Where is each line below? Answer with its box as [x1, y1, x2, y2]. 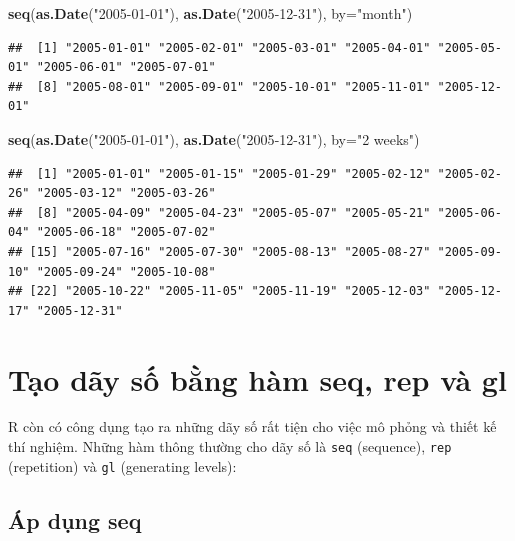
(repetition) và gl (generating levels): [8, 455, 237, 476]
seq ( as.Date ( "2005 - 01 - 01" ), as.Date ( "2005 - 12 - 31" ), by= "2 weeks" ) [8, 128, 420, 149]
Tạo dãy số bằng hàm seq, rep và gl [8, 358, 507, 399]
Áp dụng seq [8, 504, 142, 535]
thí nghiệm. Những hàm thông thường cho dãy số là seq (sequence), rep [8, 436, 452, 457]
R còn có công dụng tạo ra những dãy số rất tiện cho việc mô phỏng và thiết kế [8, 416, 497, 437]
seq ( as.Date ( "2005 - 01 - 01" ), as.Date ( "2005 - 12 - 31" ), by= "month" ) [8, 3, 413, 23]
